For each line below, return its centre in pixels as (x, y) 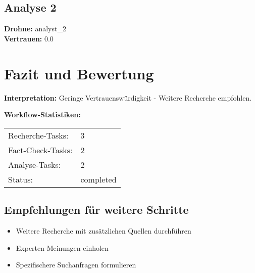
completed (98, 179)
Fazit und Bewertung (79, 73)
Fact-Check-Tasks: (40, 150)
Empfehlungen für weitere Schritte (96, 210)
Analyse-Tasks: (35, 164)
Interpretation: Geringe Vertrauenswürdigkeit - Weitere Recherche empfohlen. (128, 97)
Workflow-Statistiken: (42, 115)
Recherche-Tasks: (38, 135)
